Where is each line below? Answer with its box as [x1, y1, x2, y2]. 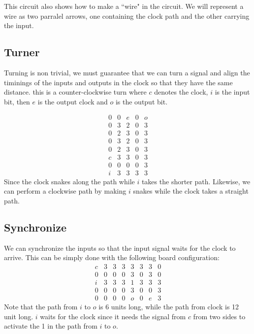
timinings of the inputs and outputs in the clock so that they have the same [4, 77, 233, 87]
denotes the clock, [154, 87, 208, 97]
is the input [215, 87, 250, 97]
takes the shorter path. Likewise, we [141, 176, 251, 186]
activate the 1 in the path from [4, 321, 97, 331]
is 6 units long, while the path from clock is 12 [98, 301, 239, 311]
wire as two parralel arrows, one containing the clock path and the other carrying [4, 10, 250, 21]
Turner [4, 44, 40, 60]
